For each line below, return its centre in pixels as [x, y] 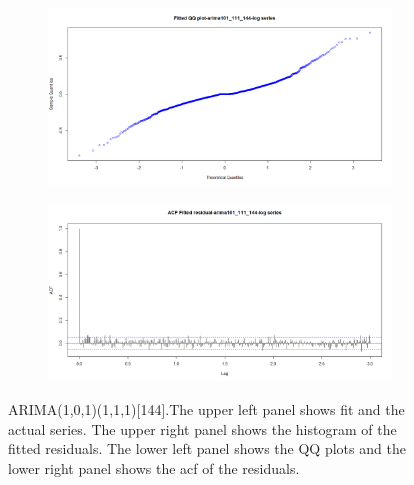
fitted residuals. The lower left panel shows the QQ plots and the [207, 448]
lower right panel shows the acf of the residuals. [154, 467]
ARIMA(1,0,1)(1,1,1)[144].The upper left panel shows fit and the [206, 408]
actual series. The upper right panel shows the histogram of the [202, 428]
